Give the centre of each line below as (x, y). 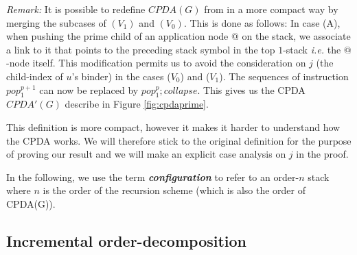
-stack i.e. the (312, 49)
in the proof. (322, 154)
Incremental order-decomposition (127, 240)
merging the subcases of (56, 22)
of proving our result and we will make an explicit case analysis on (146, 154)
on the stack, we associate (296, 36)
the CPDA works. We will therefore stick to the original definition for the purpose (179, 140)
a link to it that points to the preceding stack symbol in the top (141, 49)
